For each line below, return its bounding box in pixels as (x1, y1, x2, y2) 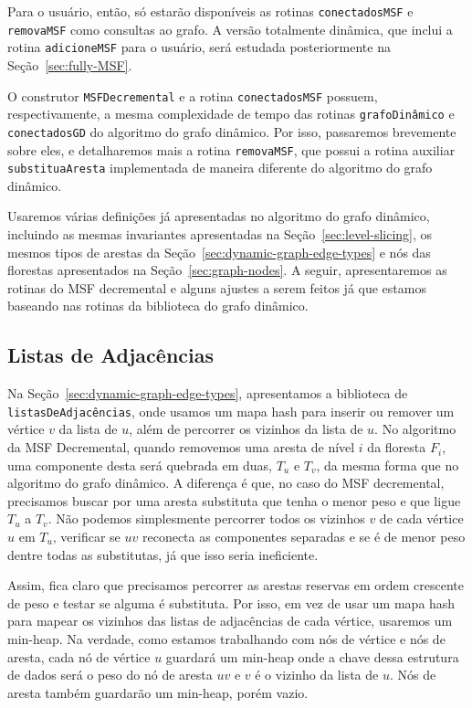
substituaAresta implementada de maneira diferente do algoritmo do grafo (7, 158, 433, 177)
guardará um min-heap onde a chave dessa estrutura (165, 647, 459, 666)
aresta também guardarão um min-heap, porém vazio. (7, 682, 309, 702)
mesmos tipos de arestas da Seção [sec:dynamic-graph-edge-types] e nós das (7, 242, 431, 261)
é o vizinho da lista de (255, 665, 379, 684)
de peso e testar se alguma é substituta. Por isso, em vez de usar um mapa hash (7, 593, 456, 612)
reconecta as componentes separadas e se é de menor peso (142, 527, 466, 546)
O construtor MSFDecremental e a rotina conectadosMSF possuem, (7, 86, 378, 105)
